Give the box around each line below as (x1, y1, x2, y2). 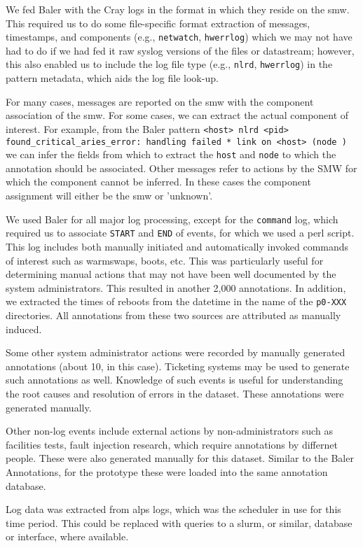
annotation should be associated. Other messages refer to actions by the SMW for (6, 160, 357, 175)
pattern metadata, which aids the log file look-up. (6, 71, 219, 85)
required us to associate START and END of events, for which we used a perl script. (6, 225, 355, 240)
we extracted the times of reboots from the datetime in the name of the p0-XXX (6, 294, 347, 309)
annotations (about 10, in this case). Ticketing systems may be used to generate (6, 358, 350, 373)
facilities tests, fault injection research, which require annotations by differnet (6, 437, 338, 451)
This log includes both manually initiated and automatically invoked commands (6, 239, 349, 253)
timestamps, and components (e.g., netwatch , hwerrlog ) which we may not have (6, 29, 352, 44)
